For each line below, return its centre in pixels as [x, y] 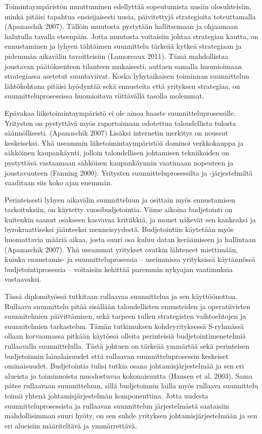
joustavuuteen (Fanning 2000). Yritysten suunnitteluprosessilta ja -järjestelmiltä [129, 172]
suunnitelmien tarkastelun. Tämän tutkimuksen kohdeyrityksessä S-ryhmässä [124, 326]
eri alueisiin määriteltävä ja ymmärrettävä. [71, 425]
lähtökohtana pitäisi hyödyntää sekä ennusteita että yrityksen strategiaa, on [122, 86]
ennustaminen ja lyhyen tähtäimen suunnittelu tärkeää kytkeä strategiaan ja [123, 46]
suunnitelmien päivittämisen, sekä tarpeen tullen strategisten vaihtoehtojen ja [125, 316]
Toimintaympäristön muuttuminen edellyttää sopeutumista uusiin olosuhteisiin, [128, 6]
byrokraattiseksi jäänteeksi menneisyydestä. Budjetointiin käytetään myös [119, 229]
